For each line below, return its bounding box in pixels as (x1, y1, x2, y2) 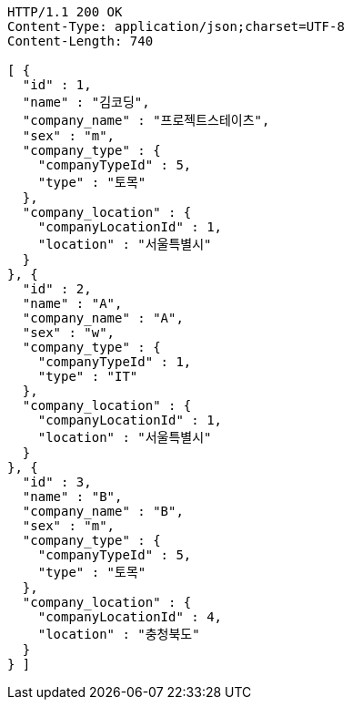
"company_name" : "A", (22, 311, 184, 325)
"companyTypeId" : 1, (37, 354, 192, 369)
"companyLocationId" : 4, (37, 610, 223, 624)
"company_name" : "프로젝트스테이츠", (22, 113, 270, 128)
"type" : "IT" (37, 369, 138, 384)
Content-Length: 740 (7, 34, 154, 48)
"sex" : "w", (22, 325, 116, 340)
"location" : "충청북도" (37, 627, 200, 641)
